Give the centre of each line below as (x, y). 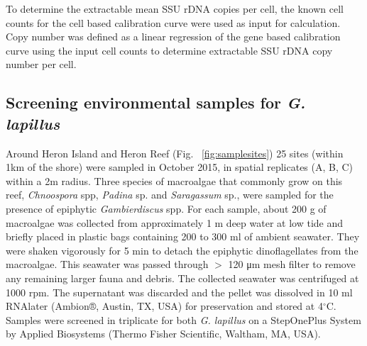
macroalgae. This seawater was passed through (107, 264)
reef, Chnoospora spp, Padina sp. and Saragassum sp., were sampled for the (170, 195)
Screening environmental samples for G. (156, 102)
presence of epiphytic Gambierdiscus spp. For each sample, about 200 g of (166, 208)
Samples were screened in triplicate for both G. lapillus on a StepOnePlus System (183, 319)
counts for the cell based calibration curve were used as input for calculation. (173, 22)
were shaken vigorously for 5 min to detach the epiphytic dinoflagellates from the (182, 250)
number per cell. (41, 64)
